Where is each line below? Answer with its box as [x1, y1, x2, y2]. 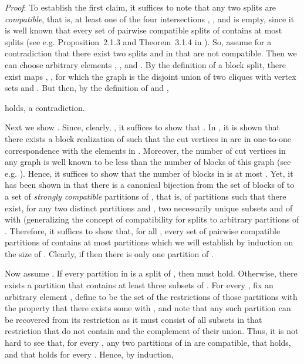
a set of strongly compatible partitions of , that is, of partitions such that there [5, 190, 286, 202]
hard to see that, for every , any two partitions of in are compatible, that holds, [5, 336, 291, 349]
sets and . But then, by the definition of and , [5, 82, 169, 94]
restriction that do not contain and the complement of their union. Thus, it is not [5, 325, 299, 337]
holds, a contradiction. [5, 101, 85, 113]
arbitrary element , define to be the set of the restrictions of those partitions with [5, 290, 298, 302]
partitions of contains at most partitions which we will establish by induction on [5, 236, 293, 248]
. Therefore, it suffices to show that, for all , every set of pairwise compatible [5, 224, 281, 237]
